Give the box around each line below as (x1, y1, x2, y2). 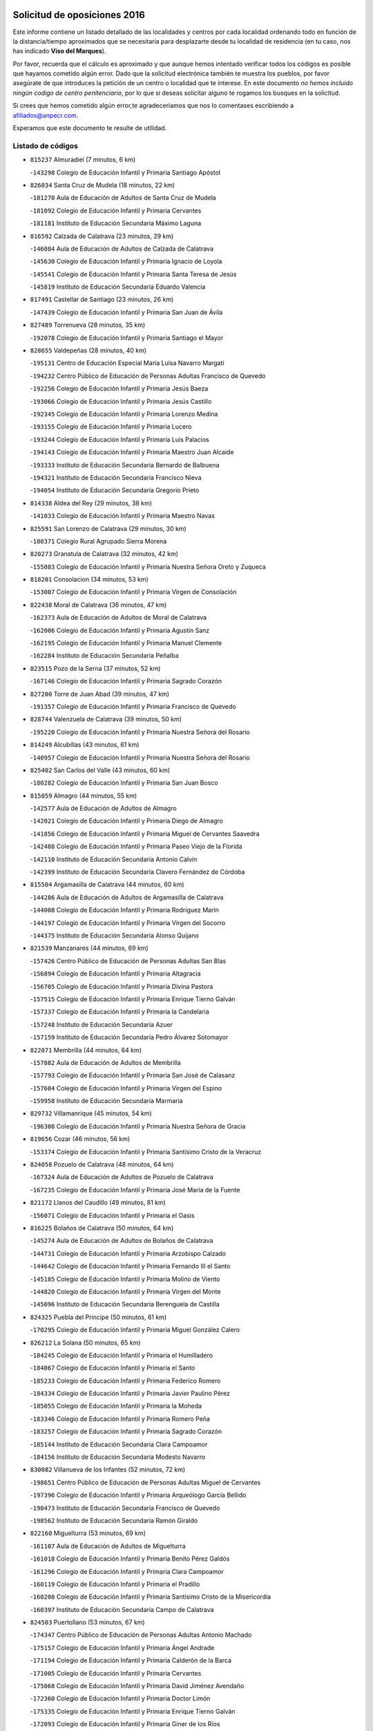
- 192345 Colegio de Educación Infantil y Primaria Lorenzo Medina (30, 409, 218, 418)
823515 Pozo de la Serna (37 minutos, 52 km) (30, 664, 161, 672)
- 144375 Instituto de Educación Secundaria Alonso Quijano (30, 931, 200, 940)
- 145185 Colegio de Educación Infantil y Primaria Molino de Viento (30, 1275, 220, 1283)
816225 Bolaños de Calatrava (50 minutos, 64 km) (30, 1223, 174, 1232)
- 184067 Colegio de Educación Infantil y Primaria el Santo (30, 1364, 195, 1372)
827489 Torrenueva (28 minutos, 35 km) (30, 321, 146, 329)
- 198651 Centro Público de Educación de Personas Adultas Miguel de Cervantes (30, 1478, 261, 1487)
